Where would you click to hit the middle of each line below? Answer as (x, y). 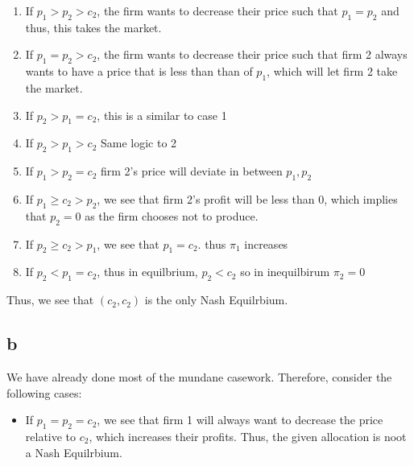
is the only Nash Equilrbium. (216, 300)
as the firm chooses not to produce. (172, 215)
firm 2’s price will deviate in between (191, 171)
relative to (51, 436)
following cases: (44, 392)
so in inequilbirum (285, 272)
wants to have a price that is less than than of (139, 71)
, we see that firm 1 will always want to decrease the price (240, 420)
